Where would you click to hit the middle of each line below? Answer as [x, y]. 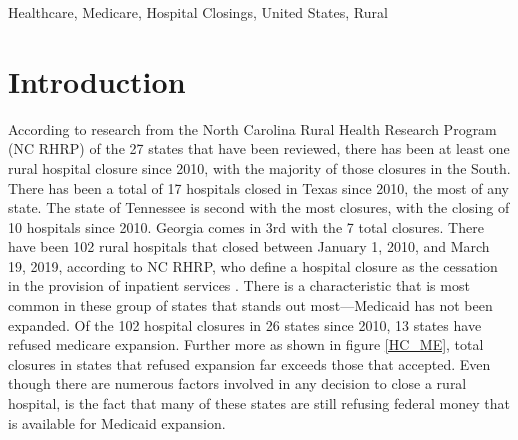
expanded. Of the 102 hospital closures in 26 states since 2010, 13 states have [245, 324]
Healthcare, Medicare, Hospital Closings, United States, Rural [198, 12]
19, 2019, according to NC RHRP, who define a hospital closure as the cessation [253, 265]
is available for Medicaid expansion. [117, 422]
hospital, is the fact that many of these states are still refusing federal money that [259, 403]
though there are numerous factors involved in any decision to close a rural [237, 383]
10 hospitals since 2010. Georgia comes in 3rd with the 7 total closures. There [246, 226]
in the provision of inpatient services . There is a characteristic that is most [239, 285]
